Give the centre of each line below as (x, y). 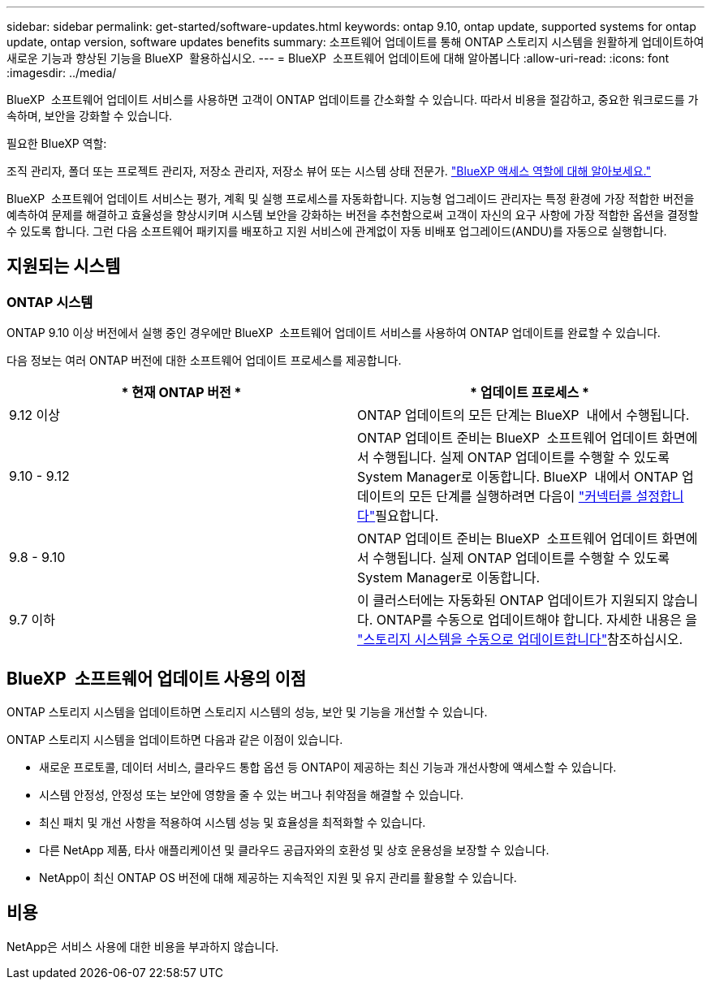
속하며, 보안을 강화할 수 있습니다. (90, 116)
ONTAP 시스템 (50, 302)
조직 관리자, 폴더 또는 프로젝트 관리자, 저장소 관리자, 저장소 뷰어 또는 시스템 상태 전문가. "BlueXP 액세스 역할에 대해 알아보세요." (329, 171)
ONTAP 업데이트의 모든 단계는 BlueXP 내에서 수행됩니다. (524, 415)
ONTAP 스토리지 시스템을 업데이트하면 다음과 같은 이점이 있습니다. (175, 740)
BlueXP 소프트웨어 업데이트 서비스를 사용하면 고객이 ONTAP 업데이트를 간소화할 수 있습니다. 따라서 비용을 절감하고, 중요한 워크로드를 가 (353, 99)
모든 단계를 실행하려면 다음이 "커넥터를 (521, 497)
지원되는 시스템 (64, 266)
